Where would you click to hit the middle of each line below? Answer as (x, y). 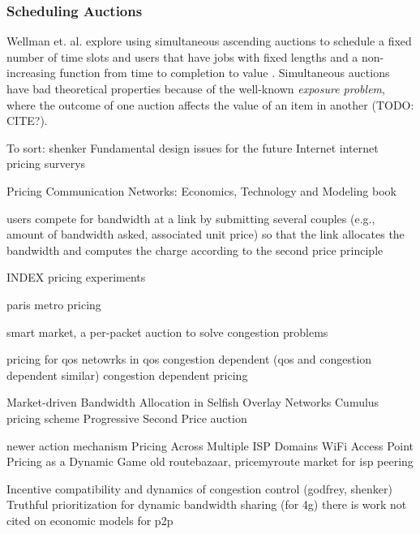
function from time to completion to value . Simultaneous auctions (225, 73)
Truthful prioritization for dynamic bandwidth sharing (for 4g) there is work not (207, 504)
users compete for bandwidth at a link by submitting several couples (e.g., (191, 218)
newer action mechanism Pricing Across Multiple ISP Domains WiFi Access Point (210, 445)
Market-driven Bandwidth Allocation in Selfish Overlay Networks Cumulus (193, 402)
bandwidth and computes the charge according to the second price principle (195, 250)
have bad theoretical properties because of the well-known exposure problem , (196, 88)
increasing (31, 73)
